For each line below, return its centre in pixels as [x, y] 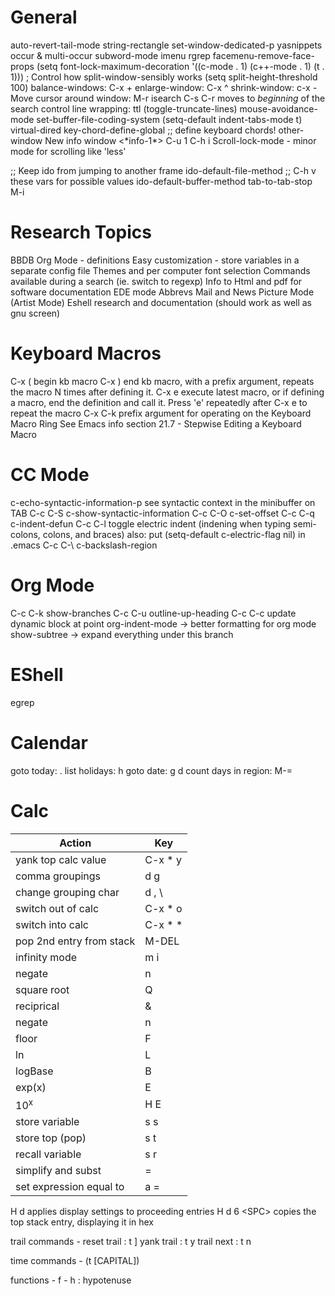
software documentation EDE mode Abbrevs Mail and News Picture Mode [162, 292]
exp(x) [31, 1087]
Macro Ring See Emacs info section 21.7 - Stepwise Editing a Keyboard [156, 423]
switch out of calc [57, 908]
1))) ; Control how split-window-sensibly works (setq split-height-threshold [164, 77]
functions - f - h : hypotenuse [71, 1280]
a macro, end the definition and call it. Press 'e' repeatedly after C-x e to [159, 402]
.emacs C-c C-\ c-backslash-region [84, 545]
